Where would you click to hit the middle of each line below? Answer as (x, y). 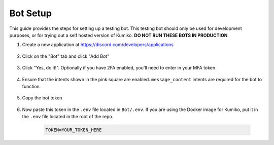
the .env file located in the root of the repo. (68, 117)
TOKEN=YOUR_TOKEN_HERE (74, 130)
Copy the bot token (42, 98)
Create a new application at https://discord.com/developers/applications (98, 45)
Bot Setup (30, 13)
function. (31, 86)
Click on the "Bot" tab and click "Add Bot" (66, 56)
